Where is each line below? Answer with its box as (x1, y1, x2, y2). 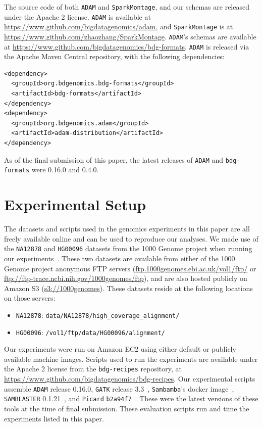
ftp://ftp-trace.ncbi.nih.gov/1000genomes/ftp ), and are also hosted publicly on (4, 273, 247, 283)
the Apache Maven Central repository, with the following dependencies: (4, 51, 225, 62)
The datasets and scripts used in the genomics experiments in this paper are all (4, 223, 250, 234)
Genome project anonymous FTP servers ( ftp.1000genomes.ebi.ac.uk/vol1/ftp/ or (4, 263, 256, 273)
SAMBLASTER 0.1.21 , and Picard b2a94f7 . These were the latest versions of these (4, 393, 258, 404)
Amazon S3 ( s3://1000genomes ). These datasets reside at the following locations (4, 282, 253, 293)
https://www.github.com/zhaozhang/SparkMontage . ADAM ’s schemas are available (4, 31, 256, 41)
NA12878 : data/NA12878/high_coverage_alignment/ (16, 309, 180, 320)
